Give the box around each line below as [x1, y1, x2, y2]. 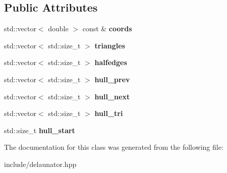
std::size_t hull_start [4, 125, 75, 135]
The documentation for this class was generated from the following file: [4, 142, 223, 152]
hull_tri [94, 108, 123, 119]
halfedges [94, 57, 127, 68]
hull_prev [94, 74, 130, 84]
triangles [94, 40, 125, 50]
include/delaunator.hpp [4, 158, 77, 169]
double [48, 23, 69, 34]
